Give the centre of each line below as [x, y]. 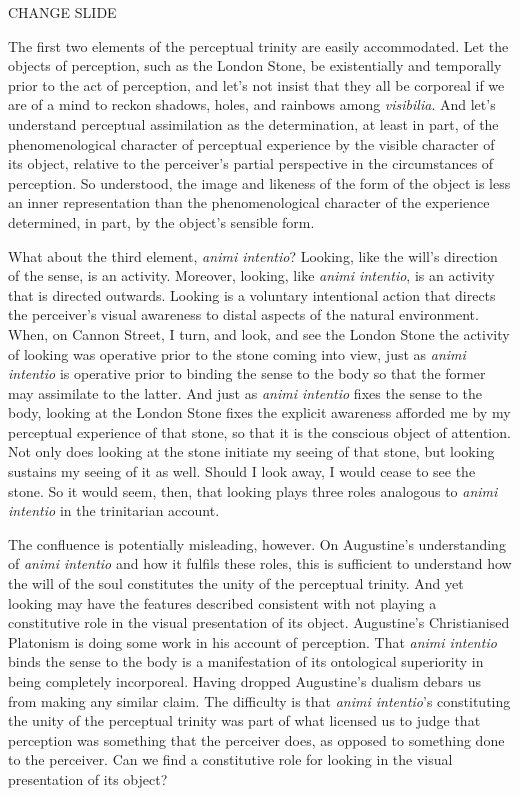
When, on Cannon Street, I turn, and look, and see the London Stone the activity [259, 333]
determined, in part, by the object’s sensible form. [161, 221]
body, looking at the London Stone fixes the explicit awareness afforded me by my [259, 412]
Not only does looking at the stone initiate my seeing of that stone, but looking [251, 451]
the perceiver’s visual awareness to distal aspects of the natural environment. [243, 314]
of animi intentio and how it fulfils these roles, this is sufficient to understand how [260, 563]
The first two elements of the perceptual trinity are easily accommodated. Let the [258, 45]
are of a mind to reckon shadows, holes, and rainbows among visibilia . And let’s [252, 104]
